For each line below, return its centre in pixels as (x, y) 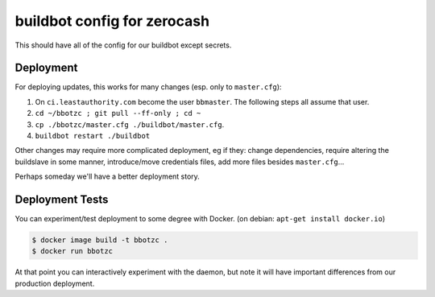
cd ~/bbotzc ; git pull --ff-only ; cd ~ (118, 113)
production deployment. (55, 283)
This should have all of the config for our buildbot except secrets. (123, 45)
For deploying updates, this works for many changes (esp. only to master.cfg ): (148, 87)
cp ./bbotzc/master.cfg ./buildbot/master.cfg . (130, 124)
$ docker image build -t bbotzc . (100, 240)
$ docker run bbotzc (72, 251)
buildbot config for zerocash (112, 21)
